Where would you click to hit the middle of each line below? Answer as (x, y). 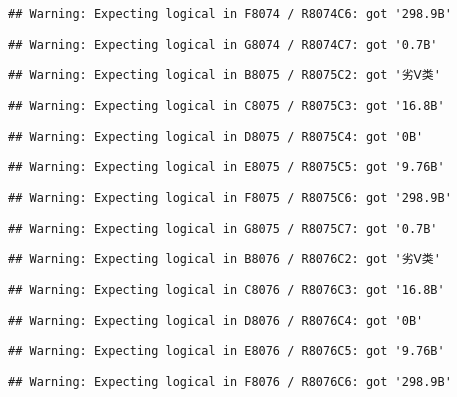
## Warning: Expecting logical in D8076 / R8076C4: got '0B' (216, 320)
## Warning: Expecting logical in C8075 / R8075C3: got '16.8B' (226, 105)
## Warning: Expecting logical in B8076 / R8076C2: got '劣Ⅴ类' (224, 259)
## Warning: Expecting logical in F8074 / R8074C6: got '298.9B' (230, 14)
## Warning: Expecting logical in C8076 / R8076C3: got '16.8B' (226, 289)
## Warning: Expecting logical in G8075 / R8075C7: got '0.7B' (223, 228)
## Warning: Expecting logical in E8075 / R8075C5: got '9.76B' (226, 167)
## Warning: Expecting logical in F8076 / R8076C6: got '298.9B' (230, 381)
